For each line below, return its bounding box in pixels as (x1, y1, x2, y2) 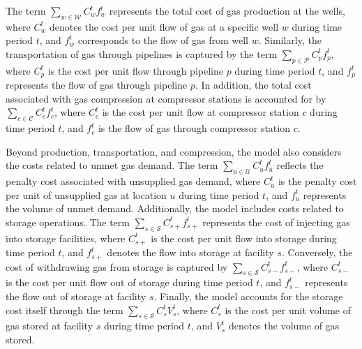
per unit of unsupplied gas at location (6, 187, 167, 202)
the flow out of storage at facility (6, 289, 146, 304)
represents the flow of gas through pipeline (6, 77, 188, 92)
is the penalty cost (278, 174, 357, 188)
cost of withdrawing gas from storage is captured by (6, 259, 228, 274)
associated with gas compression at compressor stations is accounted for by (6, 91, 326, 105)
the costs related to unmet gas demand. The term (6, 158, 218, 172)
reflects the (276, 158, 324, 172)
